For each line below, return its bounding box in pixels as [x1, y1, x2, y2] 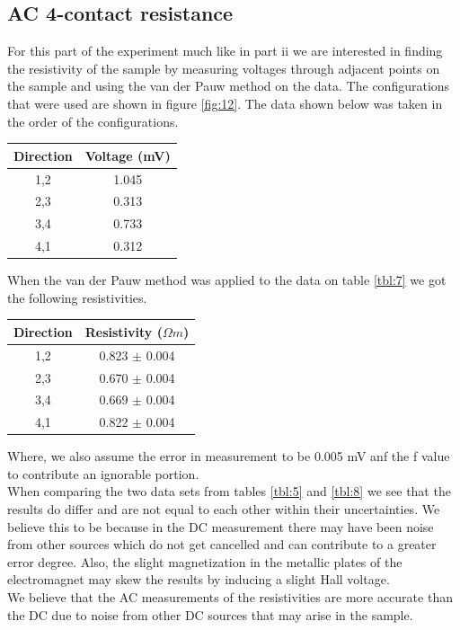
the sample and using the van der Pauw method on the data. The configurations [7, 76, 450, 95]
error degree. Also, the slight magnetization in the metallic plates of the [7, 552, 402, 571]
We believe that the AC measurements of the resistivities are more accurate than [7, 588, 453, 607]
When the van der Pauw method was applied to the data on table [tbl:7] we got [7, 271, 447, 289]
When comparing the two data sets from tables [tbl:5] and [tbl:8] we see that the [7, 482, 451, 501]
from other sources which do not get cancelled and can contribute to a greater [7, 535, 437, 554]
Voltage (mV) [84, 146, 171, 164]
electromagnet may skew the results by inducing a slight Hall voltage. [7, 570, 390, 589]
